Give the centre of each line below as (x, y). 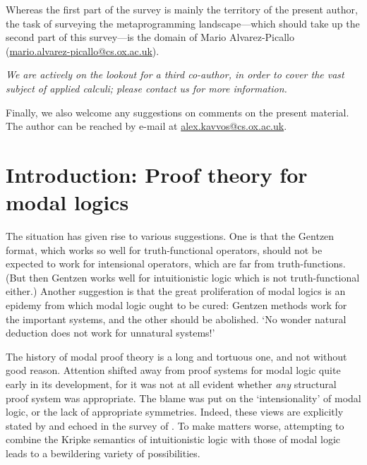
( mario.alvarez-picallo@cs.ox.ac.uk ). (83, 50)
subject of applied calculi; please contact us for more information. (146, 88)
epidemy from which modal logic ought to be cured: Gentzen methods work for (176, 305)
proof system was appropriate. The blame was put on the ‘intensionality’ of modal (183, 398)
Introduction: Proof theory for (157, 174)
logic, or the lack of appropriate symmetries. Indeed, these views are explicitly (175, 412)
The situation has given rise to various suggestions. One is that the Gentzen (170, 236)
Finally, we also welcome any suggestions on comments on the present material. (178, 112)
